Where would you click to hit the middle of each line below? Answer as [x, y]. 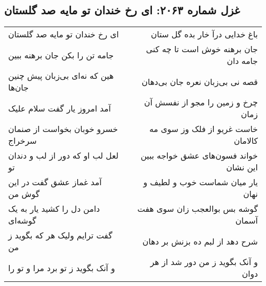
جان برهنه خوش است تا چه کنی [202, 49]
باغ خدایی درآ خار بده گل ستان [204, 34]
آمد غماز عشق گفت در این [55, 182]
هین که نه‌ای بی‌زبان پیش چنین [61, 76]
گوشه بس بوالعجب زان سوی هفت [197, 209]
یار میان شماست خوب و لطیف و [201, 182]
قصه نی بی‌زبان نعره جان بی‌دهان [200, 81]
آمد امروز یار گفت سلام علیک [60, 108]
